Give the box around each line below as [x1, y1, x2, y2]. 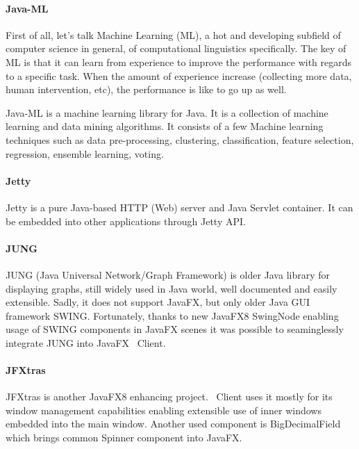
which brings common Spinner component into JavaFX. [6, 430, 242, 445]
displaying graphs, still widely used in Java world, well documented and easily [6, 281, 337, 295]
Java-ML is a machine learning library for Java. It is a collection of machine [6, 105, 328, 120]
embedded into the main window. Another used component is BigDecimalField [6, 416, 341, 431]
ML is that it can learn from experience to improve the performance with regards [6, 54, 352, 69]
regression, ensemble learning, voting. [6, 146, 164, 161]
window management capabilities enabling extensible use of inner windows [6, 402, 322, 417]
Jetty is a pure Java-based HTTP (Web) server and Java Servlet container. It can [6, 199, 353, 214]
